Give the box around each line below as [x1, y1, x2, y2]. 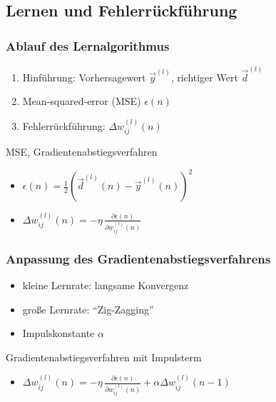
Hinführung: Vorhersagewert [22, 69, 146, 84]
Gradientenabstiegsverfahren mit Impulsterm [6, 349, 202, 364]
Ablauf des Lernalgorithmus [6, 36, 170, 54]
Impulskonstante [22, 326, 95, 341]
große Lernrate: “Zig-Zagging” [22, 301, 154, 316]
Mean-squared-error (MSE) [22, 94, 141, 109]
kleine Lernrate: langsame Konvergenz [22, 278, 189, 293]
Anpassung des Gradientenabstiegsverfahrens [6, 249, 271, 267]
